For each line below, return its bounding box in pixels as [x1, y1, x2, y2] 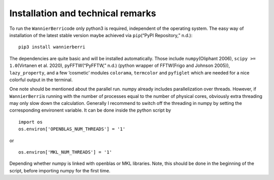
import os [18, 119, 43, 125]
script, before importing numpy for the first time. [9, 167, 111, 173]
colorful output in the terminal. [9, 77, 73, 83]
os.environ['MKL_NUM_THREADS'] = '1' [18, 150, 113, 155]
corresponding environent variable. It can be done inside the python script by [9, 107, 172, 114]
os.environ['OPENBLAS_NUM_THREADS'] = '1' [18, 126, 126, 132]
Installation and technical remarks [9, 8, 156, 19]
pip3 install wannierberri [18, 44, 86, 50]
